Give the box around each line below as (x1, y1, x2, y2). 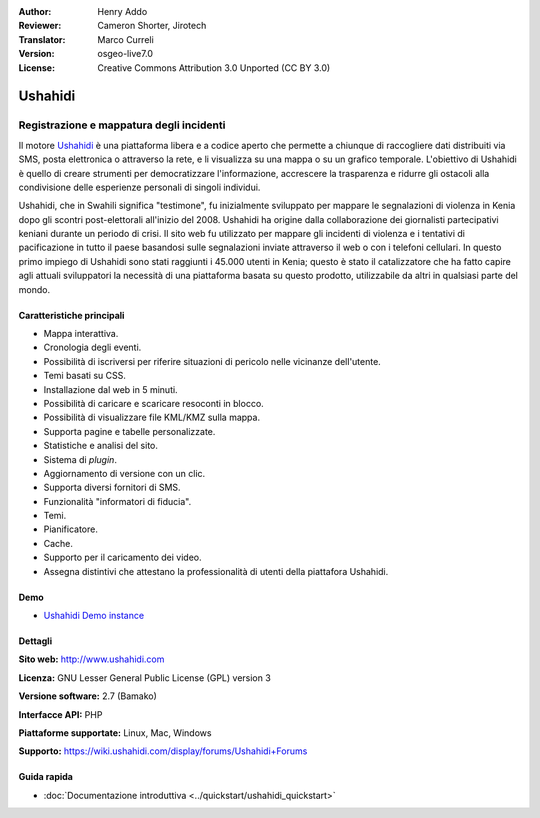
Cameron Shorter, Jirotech (97, 20, 207, 32)
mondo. (18, 283, 50, 295)
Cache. (43, 537, 74, 549)
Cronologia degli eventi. (43, 341, 142, 354)
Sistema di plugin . (43, 453, 117, 465)
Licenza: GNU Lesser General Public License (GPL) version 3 (18, 671, 272, 684)
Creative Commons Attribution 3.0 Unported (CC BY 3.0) (97, 61, 331, 74)
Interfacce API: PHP (18, 708, 103, 720)
